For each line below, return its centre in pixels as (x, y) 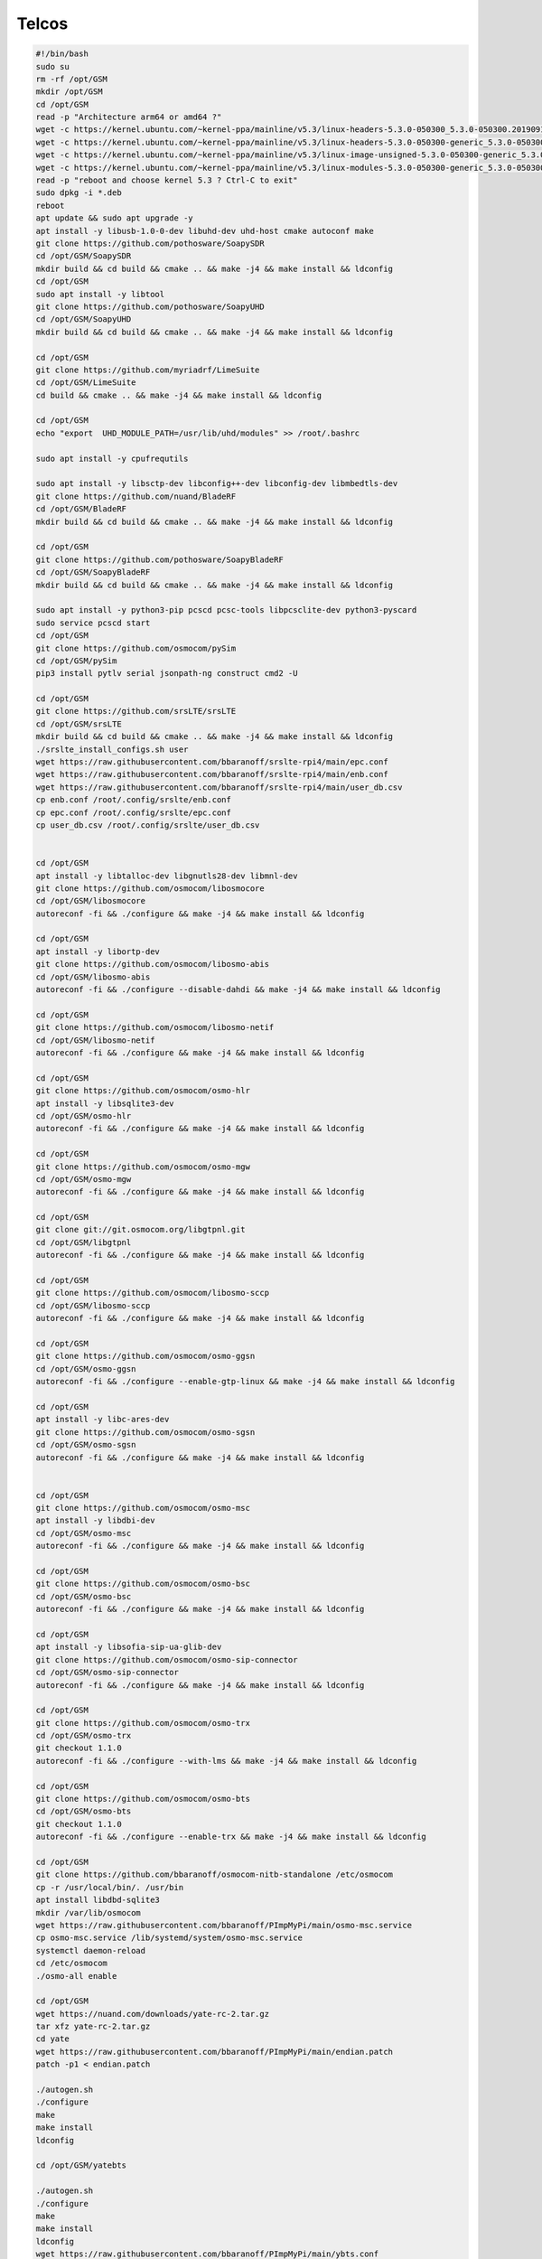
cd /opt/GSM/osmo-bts (84, 1811)
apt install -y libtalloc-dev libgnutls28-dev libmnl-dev (167, 876)
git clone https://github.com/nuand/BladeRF (136, 496)
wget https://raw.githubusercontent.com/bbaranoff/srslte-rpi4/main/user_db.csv (219, 787)
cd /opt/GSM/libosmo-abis (93, 977)
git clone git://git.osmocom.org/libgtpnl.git (140, 1230)
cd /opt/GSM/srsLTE (79, 724)
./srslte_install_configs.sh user (112, 749)
